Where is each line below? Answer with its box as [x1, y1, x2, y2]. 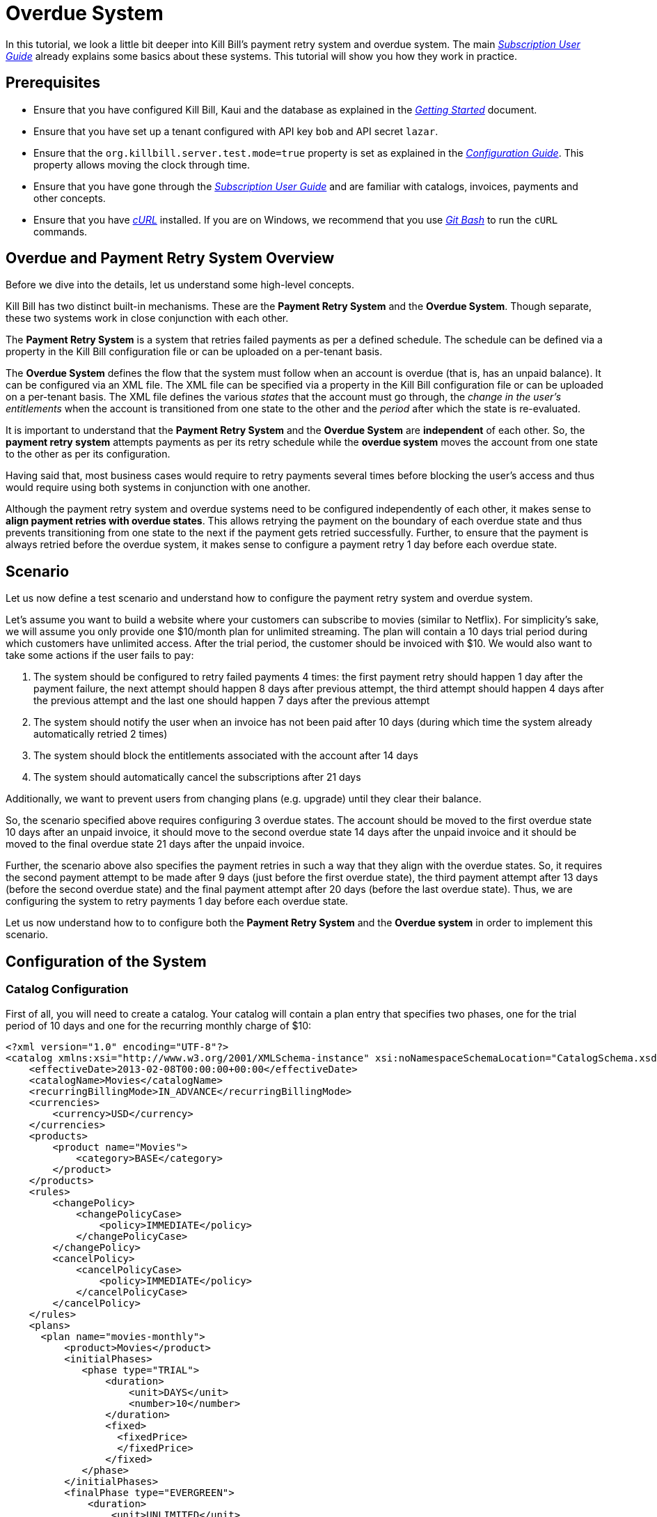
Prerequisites [6, 74, 100, 92]
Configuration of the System [6, 952, 207, 970]
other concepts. [33, 192, 106, 204]
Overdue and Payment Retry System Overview [6, 249, 335, 267]
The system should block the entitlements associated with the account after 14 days [33, 749, 418, 762]
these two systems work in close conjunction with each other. [6, 312, 289, 325]
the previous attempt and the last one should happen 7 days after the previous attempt [33, 694, 430, 707]
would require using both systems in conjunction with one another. [6, 481, 310, 494]
